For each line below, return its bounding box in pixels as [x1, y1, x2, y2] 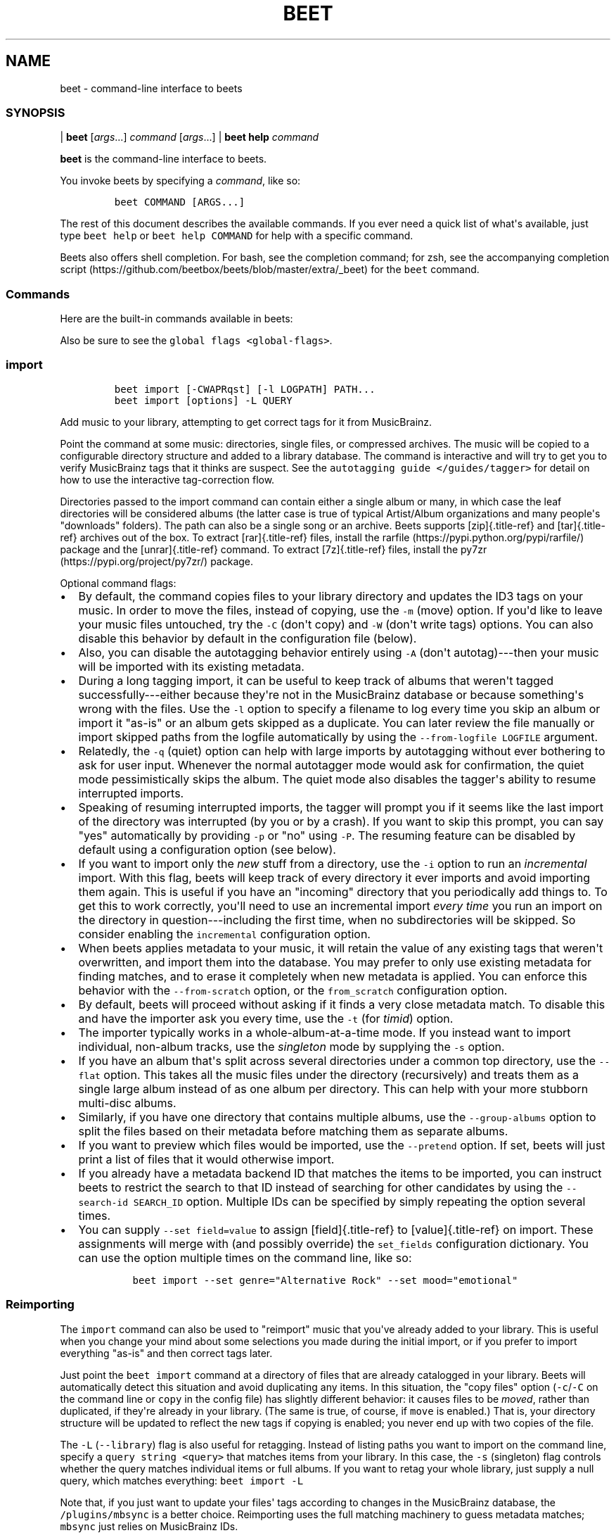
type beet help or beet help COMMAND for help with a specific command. [60, 229, 413, 242]
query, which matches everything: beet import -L [60, 1474, 304, 1487]
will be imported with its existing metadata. [78, 659, 304, 674]
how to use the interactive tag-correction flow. [60, 473, 275, 486]
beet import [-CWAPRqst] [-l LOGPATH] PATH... [114, 383, 376, 395]
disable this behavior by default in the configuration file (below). [78, 631, 417, 645]
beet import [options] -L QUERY [114, 394, 293, 406]
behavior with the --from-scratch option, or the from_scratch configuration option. [78, 983, 508, 997]
